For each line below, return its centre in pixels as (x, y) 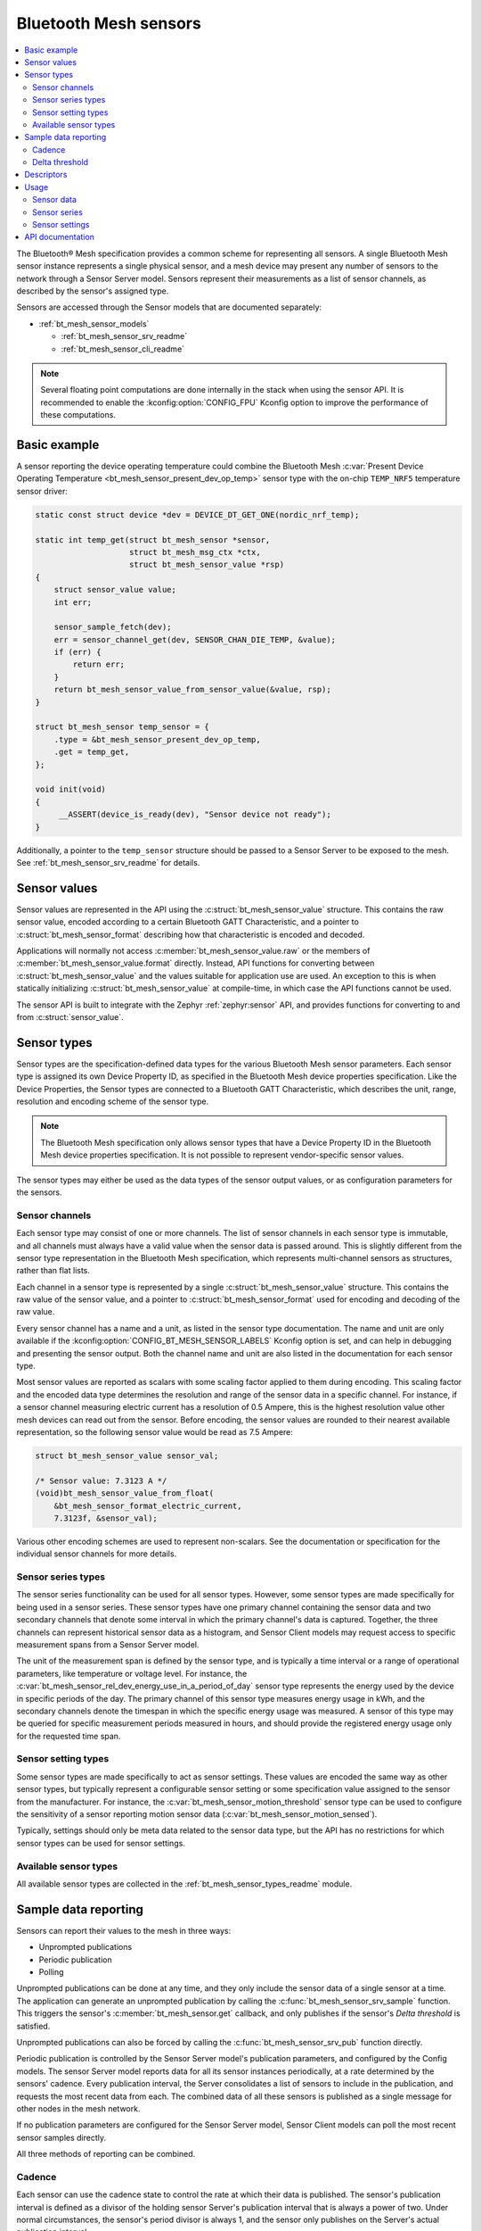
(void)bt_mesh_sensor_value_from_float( (124, 1493)
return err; (98, 664)
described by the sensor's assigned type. (93, 291)
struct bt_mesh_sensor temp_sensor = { (122, 727)
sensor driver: (42, 491)
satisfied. (33, 2026)
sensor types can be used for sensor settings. (101, 1843)
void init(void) (71, 789)
